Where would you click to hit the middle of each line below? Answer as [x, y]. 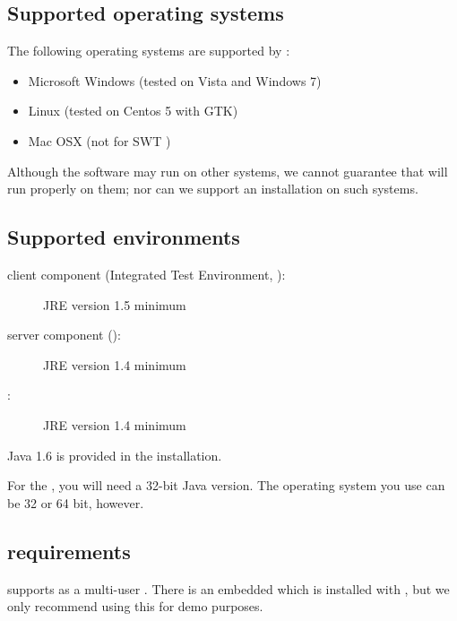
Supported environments [124, 237]
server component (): [64, 335]
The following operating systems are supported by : [149, 51]
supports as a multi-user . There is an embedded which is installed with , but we [228, 588]
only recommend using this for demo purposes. [135, 606]
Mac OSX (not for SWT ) [99, 140]
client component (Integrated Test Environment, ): [147, 274]
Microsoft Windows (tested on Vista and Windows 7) [175, 80]
